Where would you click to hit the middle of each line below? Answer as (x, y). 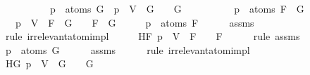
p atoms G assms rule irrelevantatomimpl (128, 49)
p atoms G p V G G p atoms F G (177, 8)
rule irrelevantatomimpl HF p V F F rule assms (153, 36)
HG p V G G (49, 63)
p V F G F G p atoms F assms (135, 22)
